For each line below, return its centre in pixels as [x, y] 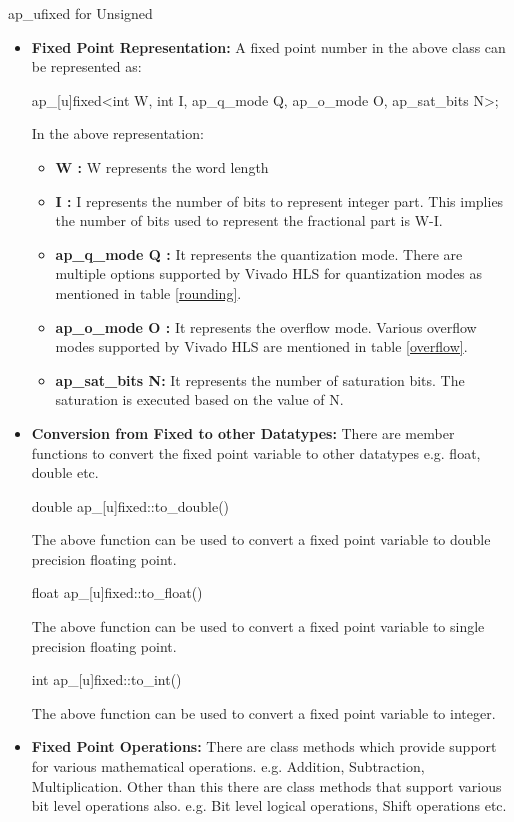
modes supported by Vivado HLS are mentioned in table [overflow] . [261, 346]
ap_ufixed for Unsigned [80, 13]
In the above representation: [117, 133]
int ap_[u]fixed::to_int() [106, 679]
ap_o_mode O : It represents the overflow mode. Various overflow [266, 326]
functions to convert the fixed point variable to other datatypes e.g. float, [256, 452]
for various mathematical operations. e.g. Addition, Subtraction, [228, 766]
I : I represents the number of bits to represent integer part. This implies [279, 200]
